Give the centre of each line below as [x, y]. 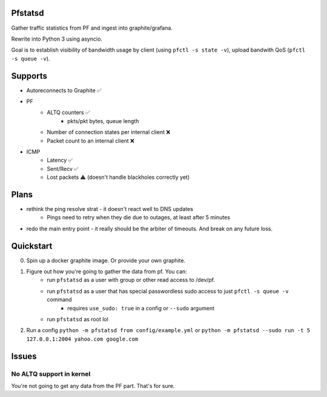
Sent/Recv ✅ [63, 168]
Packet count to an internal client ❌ [91, 141]
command [59, 299]
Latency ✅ [60, 160]
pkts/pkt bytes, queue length [103, 121]
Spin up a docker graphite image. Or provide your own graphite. [106, 260]
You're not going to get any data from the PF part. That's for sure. [93, 385]
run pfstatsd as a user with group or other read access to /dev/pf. [131, 280]
